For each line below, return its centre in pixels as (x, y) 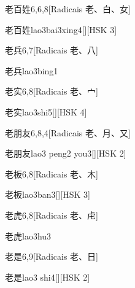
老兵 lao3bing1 (32, 70)
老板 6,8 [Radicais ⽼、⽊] (52, 173)
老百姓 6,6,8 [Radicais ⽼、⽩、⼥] (68, 9)
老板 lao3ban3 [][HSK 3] (48, 194)
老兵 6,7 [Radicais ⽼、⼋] (52, 50)
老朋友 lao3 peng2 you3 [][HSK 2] (66, 153)
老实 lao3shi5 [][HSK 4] (46, 111)
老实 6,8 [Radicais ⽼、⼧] (52, 91)
